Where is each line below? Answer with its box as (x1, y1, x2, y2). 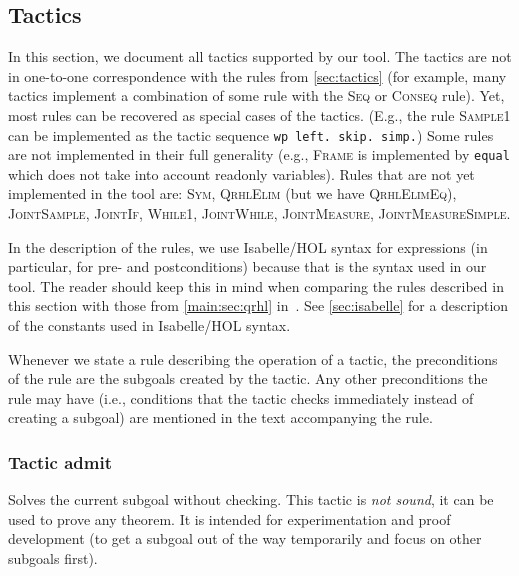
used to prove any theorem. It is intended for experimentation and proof (8, 508, 451, 529)
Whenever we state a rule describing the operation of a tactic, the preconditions (8, 348, 498, 369)
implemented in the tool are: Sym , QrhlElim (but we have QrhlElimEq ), (8, 183, 457, 204)
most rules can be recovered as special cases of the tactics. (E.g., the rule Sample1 (8, 104, 511, 125)
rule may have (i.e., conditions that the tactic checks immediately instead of (8, 387, 474, 408)
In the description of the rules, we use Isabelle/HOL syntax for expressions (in (8, 236, 488, 257)
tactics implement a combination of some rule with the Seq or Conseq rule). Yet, (8, 85, 505, 106)
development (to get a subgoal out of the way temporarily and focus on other (8, 528, 482, 549)
